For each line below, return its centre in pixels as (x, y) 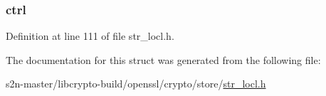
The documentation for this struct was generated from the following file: (163, 59)
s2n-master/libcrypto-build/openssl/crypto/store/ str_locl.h (136, 84)
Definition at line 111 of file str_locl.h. (90, 36)
